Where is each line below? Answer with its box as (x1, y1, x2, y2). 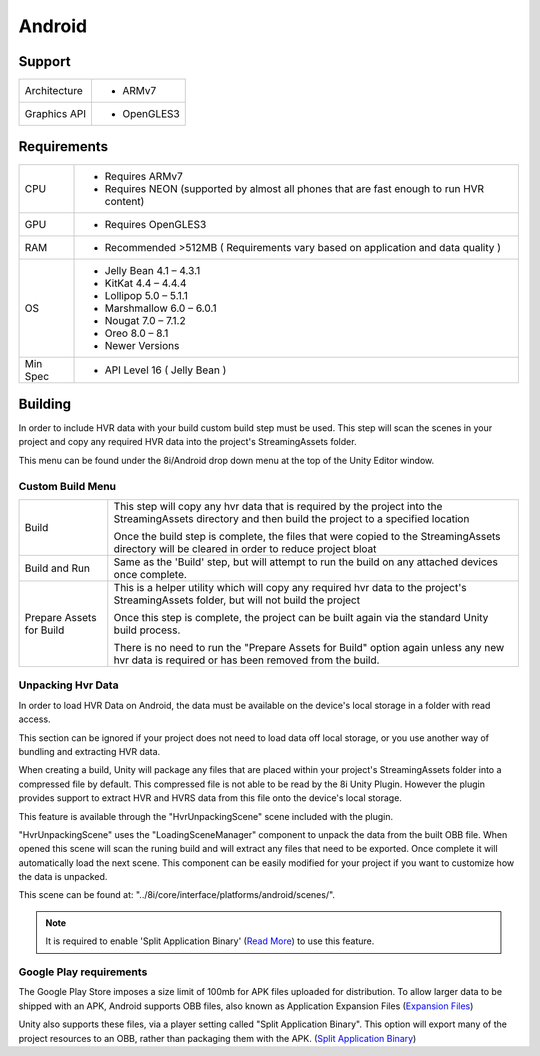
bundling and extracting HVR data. (18, 745, 161, 757)
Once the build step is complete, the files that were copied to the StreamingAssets (113, 530, 501, 544)
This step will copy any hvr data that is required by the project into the (113, 500, 443, 514)
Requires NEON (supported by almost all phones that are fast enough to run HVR (104, 181, 485, 195)
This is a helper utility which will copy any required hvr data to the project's (113, 581, 467, 595)
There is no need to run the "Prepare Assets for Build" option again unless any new (113, 641, 505, 655)
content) (104, 194, 145, 208)
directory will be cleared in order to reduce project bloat (113, 542, 377, 556)
